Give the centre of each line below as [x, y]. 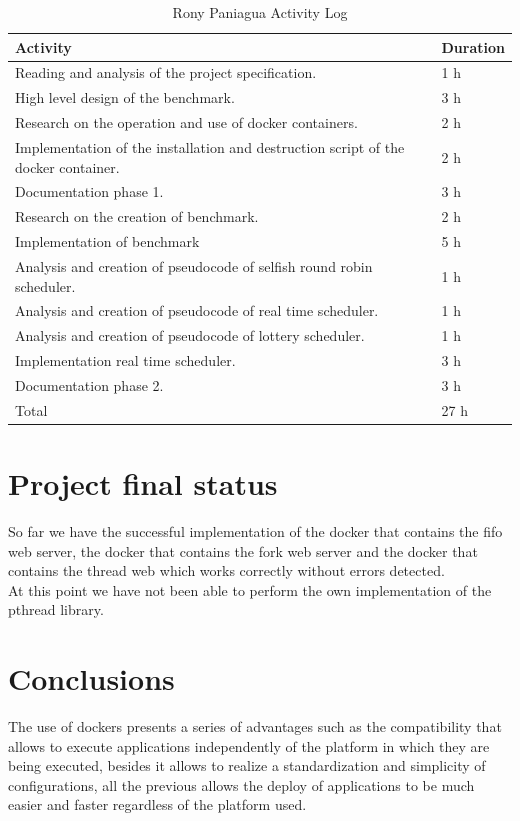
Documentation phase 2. [89, 384]
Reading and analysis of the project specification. [166, 72]
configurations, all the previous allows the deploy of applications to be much [241, 784]
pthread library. [56, 609]
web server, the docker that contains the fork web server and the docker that [243, 550]
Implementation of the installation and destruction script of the [210, 146]
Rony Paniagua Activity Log [260, 12]
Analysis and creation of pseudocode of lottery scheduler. [190, 335]
